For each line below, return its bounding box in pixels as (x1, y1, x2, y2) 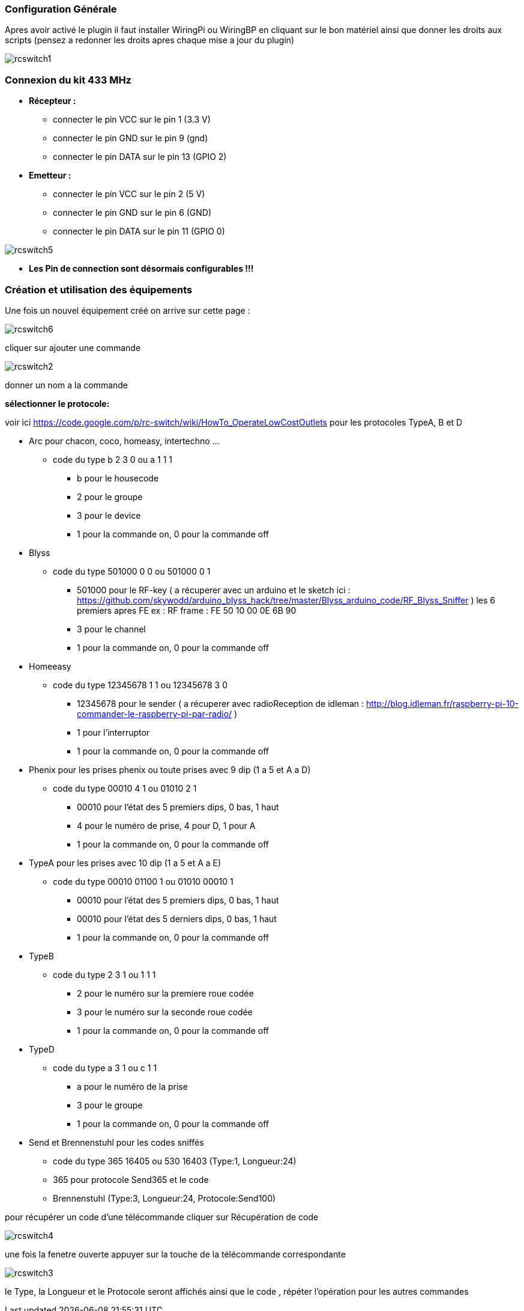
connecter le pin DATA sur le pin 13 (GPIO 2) (53, 151, 227, 162)
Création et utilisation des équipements (5, 283, 193, 296)
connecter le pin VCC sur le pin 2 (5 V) (53, 189, 205, 200)
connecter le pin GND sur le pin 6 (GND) (53, 207, 212, 218)
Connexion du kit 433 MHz (5, 73, 131, 86)
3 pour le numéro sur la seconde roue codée (77, 1006, 253, 1017)
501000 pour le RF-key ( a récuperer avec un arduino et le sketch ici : (77, 584, 351, 595)
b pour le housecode (77, 472, 159, 483)
